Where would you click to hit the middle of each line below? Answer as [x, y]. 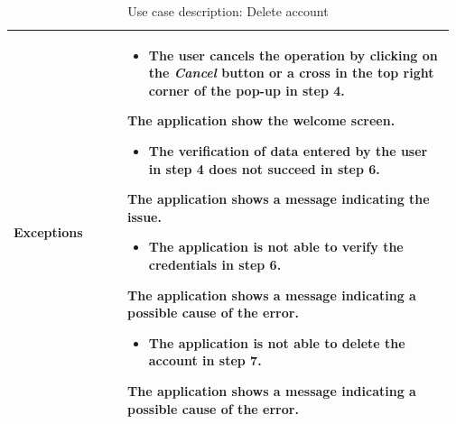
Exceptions [48, 231]
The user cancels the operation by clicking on [293, 55]
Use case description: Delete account [228, 11]
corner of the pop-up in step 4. [247, 90]
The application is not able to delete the [277, 342]
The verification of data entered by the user [288, 150]
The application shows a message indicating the [279, 199]
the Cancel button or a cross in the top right [291, 73]
